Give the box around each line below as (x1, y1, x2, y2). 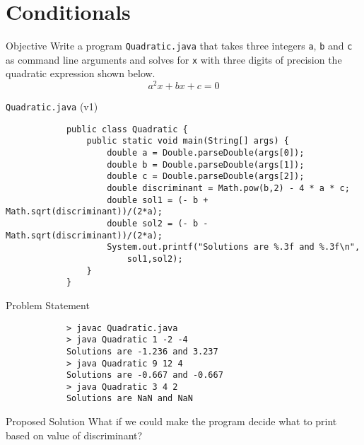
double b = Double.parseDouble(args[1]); (107, 159, 305, 170)
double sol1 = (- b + (107, 195, 209, 205)
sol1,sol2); (127, 253, 183, 264)
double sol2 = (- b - (107, 219, 209, 229)
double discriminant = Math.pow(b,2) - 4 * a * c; (107, 183, 350, 194)
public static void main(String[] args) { (86, 136, 289, 146)
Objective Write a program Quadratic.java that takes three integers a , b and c (6, 38, 353, 53)
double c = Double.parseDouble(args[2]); (107, 171, 305, 182)
